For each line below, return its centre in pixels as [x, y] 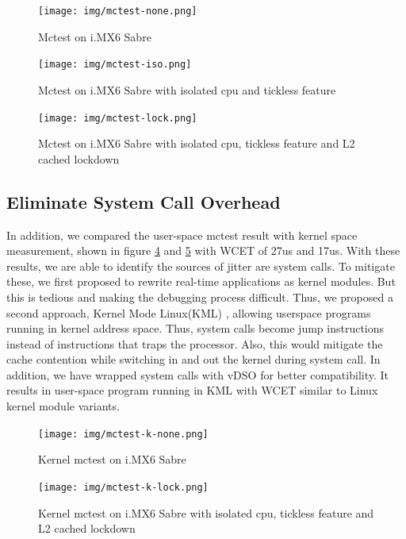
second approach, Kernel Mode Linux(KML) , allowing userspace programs [189, 312]
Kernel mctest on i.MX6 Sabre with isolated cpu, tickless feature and [206, 512]
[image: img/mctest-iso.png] [115, 65]
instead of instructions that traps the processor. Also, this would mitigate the [195, 343]
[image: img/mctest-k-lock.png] [123, 487]
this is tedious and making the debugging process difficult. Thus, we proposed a [200, 296]
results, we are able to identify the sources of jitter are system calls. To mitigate [201, 266]
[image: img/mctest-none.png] [118, 11]
